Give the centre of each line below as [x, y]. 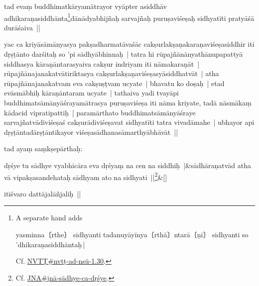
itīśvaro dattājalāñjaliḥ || [43, 193]
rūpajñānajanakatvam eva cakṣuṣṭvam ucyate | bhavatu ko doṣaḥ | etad [114, 83]
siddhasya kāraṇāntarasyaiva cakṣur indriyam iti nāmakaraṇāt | [102, 63]
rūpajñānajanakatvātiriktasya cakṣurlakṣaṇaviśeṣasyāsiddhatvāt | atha [112, 73]
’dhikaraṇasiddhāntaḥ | [50, 244]
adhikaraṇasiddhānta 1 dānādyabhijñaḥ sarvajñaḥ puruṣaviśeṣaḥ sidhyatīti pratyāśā [129, 17]
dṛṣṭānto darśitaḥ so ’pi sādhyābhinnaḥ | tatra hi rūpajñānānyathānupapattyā [124, 54]
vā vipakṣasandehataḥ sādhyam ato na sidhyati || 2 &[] [86, 176]
